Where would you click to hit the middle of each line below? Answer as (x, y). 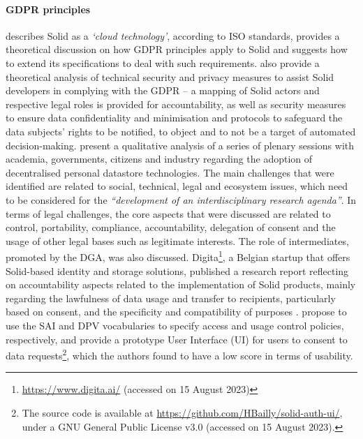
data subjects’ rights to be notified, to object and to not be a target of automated (181, 131)
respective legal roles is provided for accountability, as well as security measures (176, 104)
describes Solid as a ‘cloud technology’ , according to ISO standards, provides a (173, 35)
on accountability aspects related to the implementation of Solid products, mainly (181, 284)
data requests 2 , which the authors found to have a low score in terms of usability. (179, 354)
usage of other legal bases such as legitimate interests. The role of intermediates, (177, 240)
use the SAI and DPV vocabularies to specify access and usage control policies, (175, 325)
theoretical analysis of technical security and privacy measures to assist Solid (170, 76)
